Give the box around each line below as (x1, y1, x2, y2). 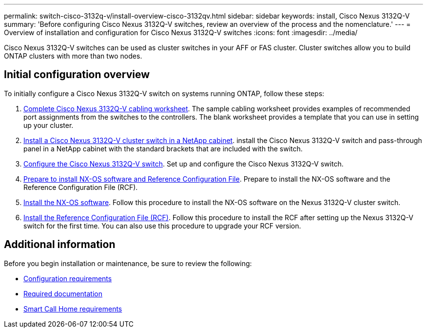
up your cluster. (23, 121, 74, 129)
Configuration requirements (23, 274, 112, 283)
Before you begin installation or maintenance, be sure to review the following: (4, 259, 252, 268)
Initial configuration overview (4, 68, 150, 81)
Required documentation (23, 289, 103, 298)
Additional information (4, 238, 116, 251)
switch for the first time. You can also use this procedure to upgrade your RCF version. (23, 221, 301, 230)
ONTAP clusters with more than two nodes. (4, 52, 142, 60)
